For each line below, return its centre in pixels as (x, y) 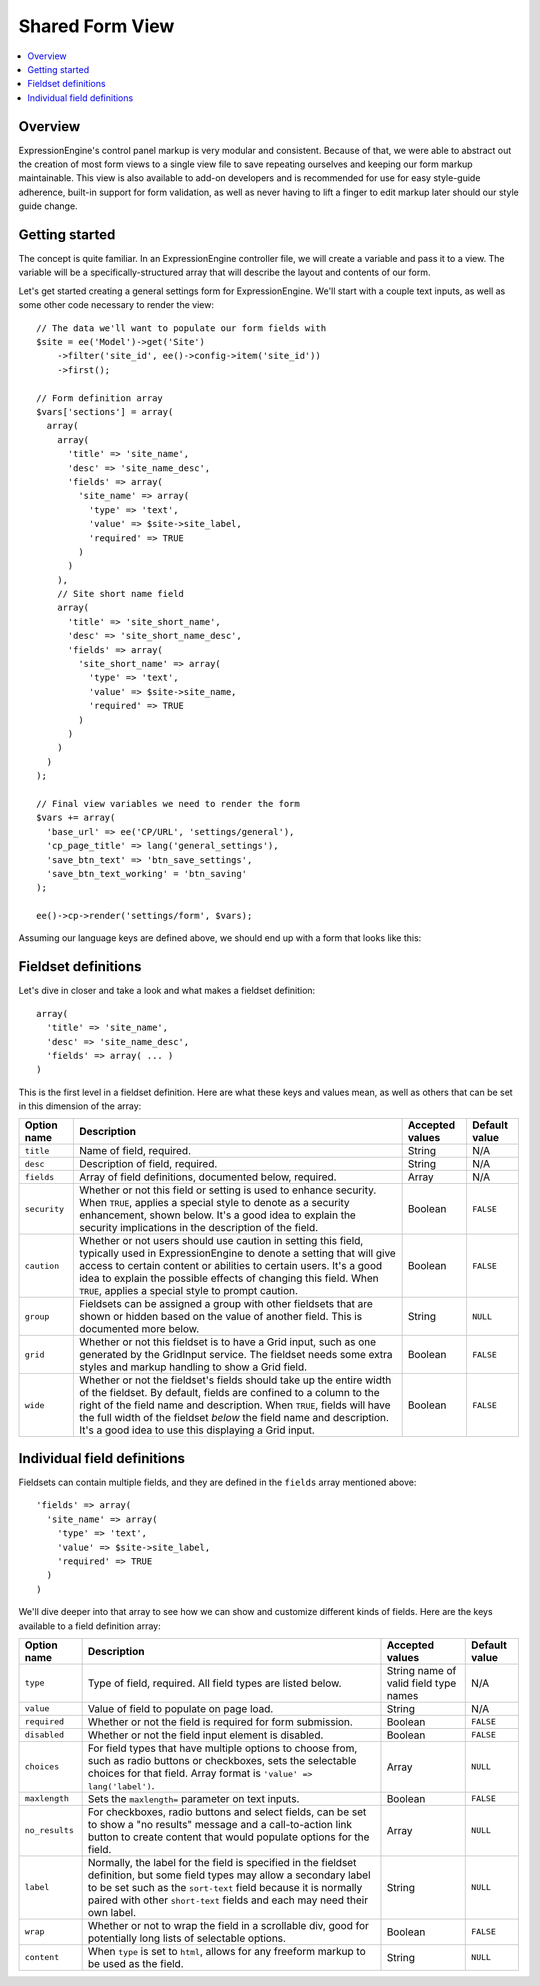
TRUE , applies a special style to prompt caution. (188, 1291)
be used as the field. (135, 1963)
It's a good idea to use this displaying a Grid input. (196, 1430)
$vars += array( (76, 818)
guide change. (48, 206)
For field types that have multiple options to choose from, (222, 1748)
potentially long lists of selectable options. (187, 1938)
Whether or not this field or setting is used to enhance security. (227, 1190)
